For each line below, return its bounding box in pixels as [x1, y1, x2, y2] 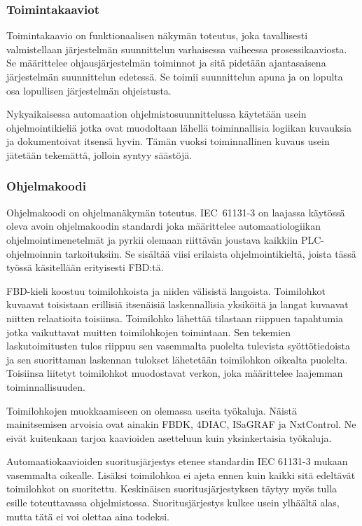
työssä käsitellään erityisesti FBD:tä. [6, 260, 164, 275]
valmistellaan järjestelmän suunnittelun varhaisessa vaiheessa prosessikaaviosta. [6, 41, 347, 56]
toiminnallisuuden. [6, 379, 85, 394]
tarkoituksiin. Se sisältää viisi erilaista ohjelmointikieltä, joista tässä [64, 246, 356, 261]
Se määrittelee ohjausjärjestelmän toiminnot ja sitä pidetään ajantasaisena [6, 55, 326, 70]
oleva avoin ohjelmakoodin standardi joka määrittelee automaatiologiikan [6, 219, 321, 233]
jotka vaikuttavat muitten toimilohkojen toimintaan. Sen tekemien [6, 324, 291, 339]
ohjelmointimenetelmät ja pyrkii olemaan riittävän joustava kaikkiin [6, 232, 298, 247]
